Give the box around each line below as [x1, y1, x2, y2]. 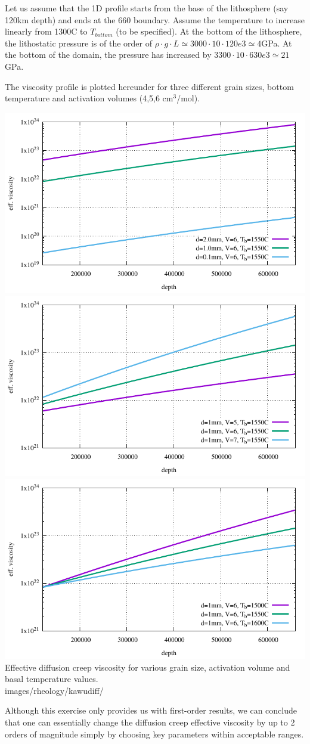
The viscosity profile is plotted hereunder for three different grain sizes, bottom [5, 80, 294, 92]
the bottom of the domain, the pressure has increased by [5, 48, 212, 61]
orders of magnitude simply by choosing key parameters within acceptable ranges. [5, 727, 304, 740]
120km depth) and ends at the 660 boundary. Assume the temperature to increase [5, 13, 305, 26]
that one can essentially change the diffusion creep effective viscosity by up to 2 [5, 716, 295, 728]
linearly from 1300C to [5, 25, 88, 38]
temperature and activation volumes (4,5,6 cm [5, 92, 173, 104]
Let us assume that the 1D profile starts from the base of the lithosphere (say [5, 2, 289, 14]
